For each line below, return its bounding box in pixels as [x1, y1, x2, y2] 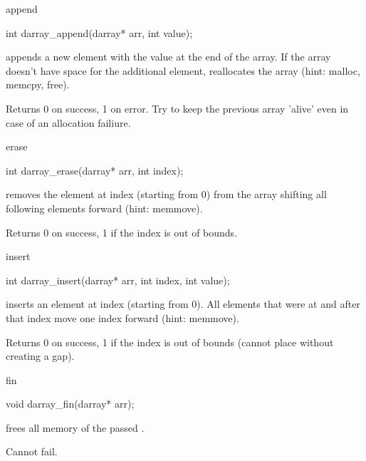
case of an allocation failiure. [6, 115, 131, 130]
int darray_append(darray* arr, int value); [6, 25, 193, 40]
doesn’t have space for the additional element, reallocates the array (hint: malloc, [6, 63, 360, 78]
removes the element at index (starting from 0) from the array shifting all [6, 187, 327, 202]
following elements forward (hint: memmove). [6, 200, 203, 215]
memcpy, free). [6, 77, 70, 92]
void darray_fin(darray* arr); [6, 396, 135, 411]
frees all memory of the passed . [6, 420, 145, 435]
